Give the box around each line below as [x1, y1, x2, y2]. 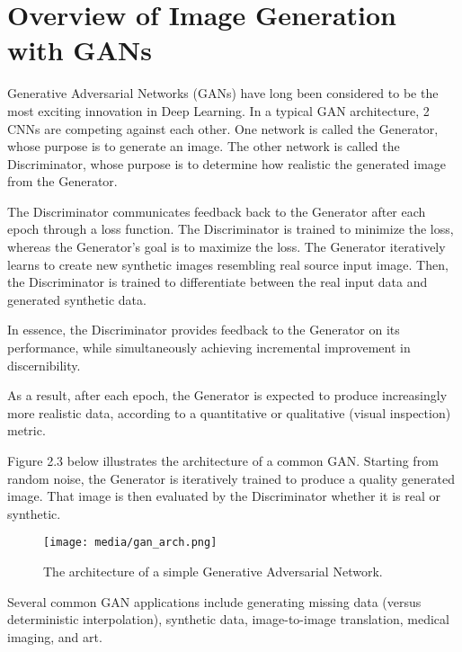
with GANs [7, 31, 152, 68]
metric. [7, 421, 46, 440]
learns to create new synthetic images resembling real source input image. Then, [7, 255, 449, 273]
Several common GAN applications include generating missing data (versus [7, 592, 422, 611]
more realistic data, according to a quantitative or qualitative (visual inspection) [7, 403, 451, 422]
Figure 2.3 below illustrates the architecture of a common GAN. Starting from [7, 451, 439, 469]
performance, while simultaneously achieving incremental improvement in [7, 338, 411, 357]
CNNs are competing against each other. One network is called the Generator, [7, 119, 439, 138]
